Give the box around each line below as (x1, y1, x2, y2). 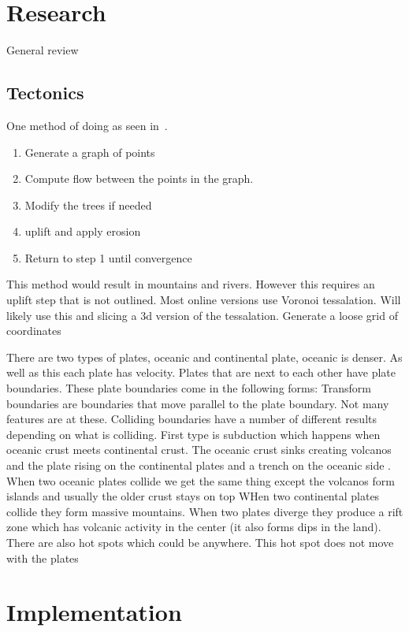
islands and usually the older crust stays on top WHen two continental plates (6, 488, 380, 504)
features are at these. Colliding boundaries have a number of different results (6, 411, 377, 427)
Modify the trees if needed (24, 196, 152, 213)
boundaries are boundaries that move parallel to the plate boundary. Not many (6, 395, 389, 411)
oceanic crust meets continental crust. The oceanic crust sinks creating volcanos (6, 441, 392, 458)
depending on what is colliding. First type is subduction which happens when (6, 426, 381, 442)
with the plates (6, 549, 79, 566)
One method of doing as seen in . (6, 117, 168, 133)
